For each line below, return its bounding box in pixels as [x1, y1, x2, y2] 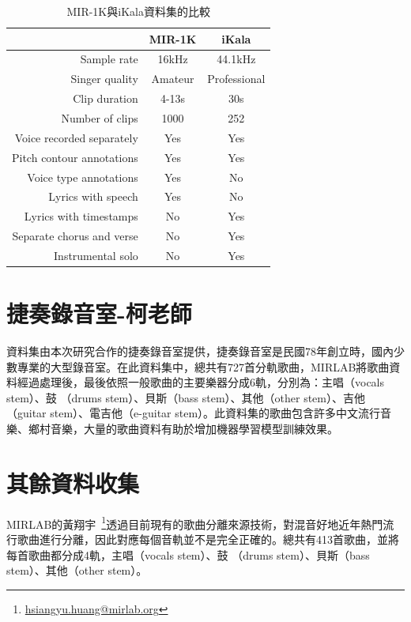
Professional [207, 70, 266, 87]
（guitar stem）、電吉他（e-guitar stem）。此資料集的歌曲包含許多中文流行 [6, 405, 381, 421]
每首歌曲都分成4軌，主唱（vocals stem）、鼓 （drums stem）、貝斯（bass [6, 546, 370, 563]
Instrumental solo [54, 247, 138, 263]
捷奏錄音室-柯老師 [6, 297, 192, 330]
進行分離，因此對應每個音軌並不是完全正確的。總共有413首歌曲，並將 [39, 531, 399, 548]
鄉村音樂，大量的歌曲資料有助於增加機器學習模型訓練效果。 [28, 420, 338, 437]
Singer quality [70, 70, 138, 87]
